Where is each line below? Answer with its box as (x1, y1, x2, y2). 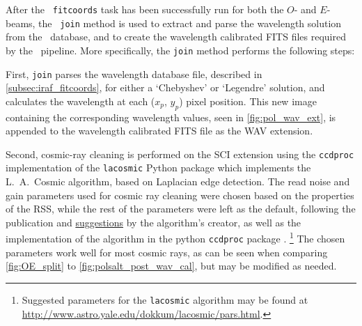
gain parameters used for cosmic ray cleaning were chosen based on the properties (6, 187, 354, 202)
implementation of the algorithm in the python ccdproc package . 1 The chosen (6, 229, 345, 246)
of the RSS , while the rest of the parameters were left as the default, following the (6, 201, 356, 216)
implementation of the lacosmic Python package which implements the (6, 160, 311, 175)
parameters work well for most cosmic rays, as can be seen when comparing (6, 244, 328, 259)
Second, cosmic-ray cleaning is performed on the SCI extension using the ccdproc (6, 146, 354, 161)
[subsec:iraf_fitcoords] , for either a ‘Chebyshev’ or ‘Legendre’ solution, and (6, 80, 325, 95)
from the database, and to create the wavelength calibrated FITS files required (6, 29, 346, 44)
